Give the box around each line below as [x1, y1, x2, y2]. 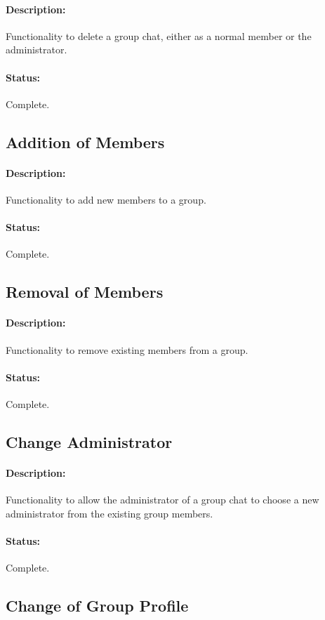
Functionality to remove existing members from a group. [6, 342, 248, 357]
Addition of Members [6, 131, 165, 152]
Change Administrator [6, 430, 173, 452]
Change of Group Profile [6, 595, 189, 616]
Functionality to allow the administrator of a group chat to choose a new [6, 492, 319, 507]
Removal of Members [6, 281, 164, 303]
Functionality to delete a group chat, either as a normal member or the [6, 28, 312, 43]
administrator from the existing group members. [6, 506, 213, 520]
